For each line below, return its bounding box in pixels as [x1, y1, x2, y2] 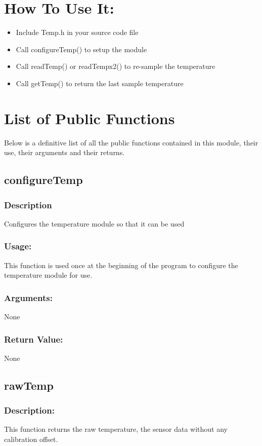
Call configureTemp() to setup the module [16, 44, 147, 54]
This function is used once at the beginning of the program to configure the [4, 259, 238, 270]
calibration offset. [4, 434, 58, 444]
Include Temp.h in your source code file [16, 27, 139, 38]
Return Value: [4, 332, 63, 345]
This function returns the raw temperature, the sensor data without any [4, 424, 228, 434]
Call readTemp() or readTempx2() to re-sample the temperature [16, 61, 215, 71]
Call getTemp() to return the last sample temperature [16, 78, 184, 88]
